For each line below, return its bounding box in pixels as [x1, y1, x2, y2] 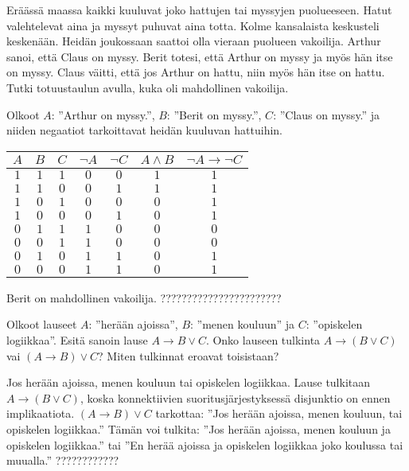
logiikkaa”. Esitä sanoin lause [6, 331, 148, 348]
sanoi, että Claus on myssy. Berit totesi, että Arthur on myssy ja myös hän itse [6, 48, 393, 64]
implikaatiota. [6, 405, 75, 422]
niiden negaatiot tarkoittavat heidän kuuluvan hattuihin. [6, 122, 283, 138]
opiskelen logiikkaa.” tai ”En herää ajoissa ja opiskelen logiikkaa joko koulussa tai [6, 436, 403, 453]
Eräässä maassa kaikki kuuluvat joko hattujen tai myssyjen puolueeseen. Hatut [6, 2, 392, 18]
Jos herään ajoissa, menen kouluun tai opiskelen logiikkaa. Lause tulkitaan [6, 374, 371, 391]
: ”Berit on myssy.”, [166, 106, 262, 123]
